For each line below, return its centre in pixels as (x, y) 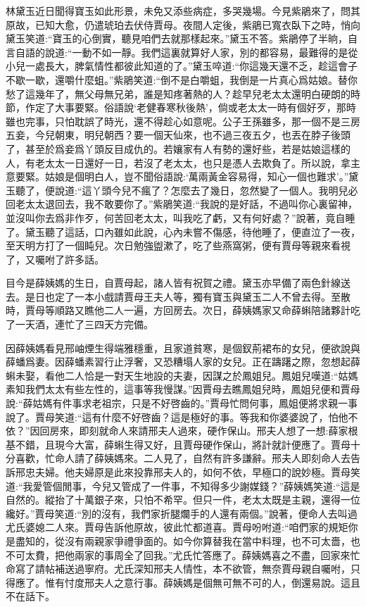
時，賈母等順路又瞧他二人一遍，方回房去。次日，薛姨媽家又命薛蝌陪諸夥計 (178, 310)
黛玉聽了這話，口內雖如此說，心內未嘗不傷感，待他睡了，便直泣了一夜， (193, 231)
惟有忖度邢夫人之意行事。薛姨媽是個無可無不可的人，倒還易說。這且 (202, 582)
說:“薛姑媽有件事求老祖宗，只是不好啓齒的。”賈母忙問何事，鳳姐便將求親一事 (182, 403)
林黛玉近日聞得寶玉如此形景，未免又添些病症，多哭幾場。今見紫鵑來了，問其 (183, 11)
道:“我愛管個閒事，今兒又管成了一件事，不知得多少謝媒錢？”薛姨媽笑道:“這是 (183, 486)
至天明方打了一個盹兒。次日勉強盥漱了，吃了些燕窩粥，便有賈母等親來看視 (178, 245)
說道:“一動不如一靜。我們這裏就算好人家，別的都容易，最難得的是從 (201, 52)
